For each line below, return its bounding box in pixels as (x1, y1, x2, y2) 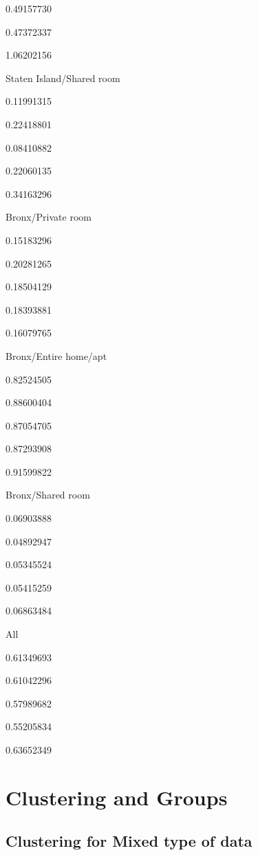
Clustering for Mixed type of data (6, 830, 252, 852)
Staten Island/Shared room (6, 70, 120, 85)
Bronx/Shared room (6, 487, 90, 502)
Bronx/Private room (6, 210, 92, 224)
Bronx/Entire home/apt (6, 348, 107, 363)
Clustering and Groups (6, 783, 228, 811)
